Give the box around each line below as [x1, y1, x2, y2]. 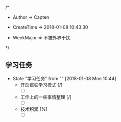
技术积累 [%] [20, 106, 47, 112]
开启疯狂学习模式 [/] [20, 82, 63, 88]
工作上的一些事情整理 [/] [20, 94, 71, 100]
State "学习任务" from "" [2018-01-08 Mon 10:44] [12, 75, 116, 81]
